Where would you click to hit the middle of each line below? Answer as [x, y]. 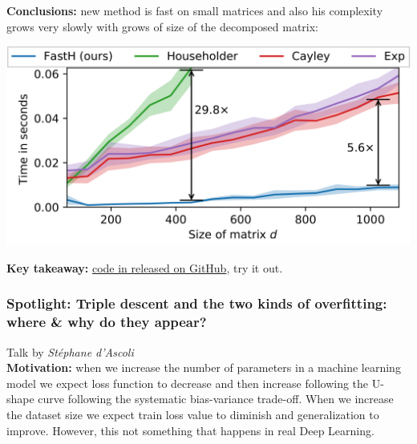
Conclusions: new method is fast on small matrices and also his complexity [195, 10]
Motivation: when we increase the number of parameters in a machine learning [204, 367]
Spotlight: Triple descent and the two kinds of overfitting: [197, 303]
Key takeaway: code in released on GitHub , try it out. [145, 267]
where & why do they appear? [107, 322]
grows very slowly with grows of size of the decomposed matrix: [162, 26]
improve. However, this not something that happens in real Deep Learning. [190, 430]
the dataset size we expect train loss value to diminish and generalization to [193, 414]
